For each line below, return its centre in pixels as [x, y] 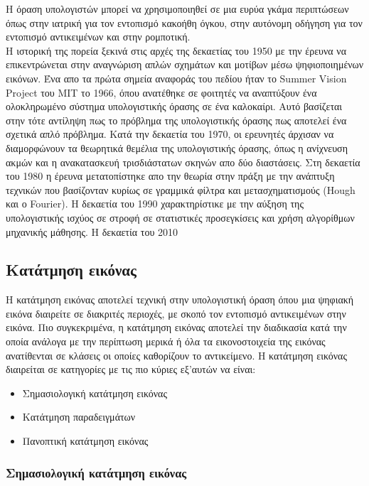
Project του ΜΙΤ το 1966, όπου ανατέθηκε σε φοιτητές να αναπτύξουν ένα [161, 92]
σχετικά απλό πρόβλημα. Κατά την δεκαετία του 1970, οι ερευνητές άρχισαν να [170, 134]
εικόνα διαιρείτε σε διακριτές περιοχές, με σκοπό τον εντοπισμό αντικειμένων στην [176, 313]
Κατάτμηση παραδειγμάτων [79, 417]
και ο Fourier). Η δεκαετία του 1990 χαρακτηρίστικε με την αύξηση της [155, 204]
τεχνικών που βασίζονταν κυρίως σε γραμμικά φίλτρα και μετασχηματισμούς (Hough [181, 189]
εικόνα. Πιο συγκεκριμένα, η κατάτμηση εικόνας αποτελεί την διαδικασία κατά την [176, 327]
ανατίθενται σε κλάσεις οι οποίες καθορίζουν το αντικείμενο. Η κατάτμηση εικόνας [176, 355]
